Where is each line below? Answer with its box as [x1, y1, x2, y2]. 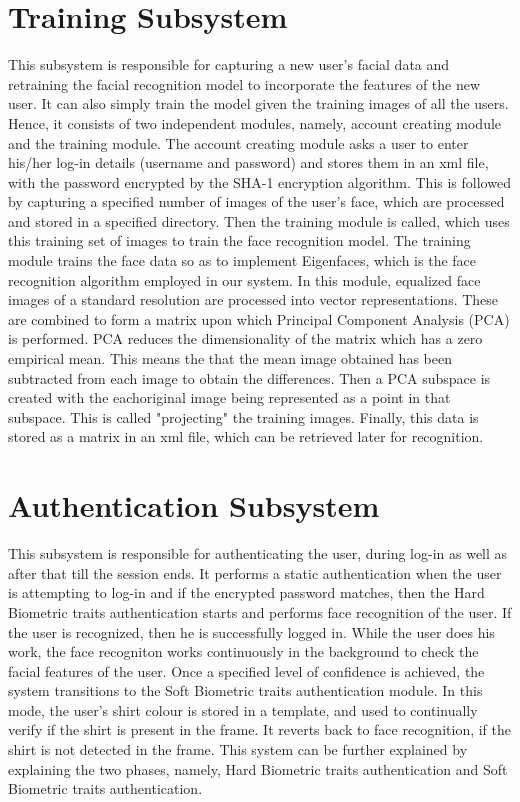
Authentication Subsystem [8, 485, 380, 526]
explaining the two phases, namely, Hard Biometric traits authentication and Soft [8, 758, 508, 779]
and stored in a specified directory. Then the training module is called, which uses [8, 210, 510, 231]
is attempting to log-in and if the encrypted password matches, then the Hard [8, 582, 485, 603]
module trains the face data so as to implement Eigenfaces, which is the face [8, 250, 477, 271]
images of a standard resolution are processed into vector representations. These [8, 289, 499, 310]
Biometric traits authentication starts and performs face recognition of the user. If [8, 601, 512, 622]
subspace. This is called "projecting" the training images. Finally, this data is [8, 406, 479, 427]
